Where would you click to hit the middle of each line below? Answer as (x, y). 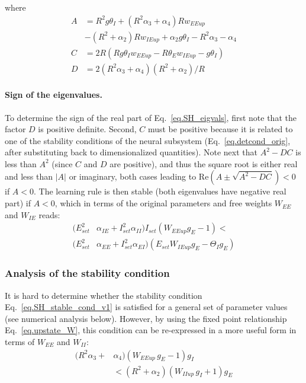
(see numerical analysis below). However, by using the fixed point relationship (146, 318)
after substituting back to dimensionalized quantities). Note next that (131, 152)
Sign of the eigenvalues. (54, 95)
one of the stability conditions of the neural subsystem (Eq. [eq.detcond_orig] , (148, 140)
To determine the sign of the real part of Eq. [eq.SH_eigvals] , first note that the (151, 117)
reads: (49, 214)
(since (62, 163)
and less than (29, 176)
